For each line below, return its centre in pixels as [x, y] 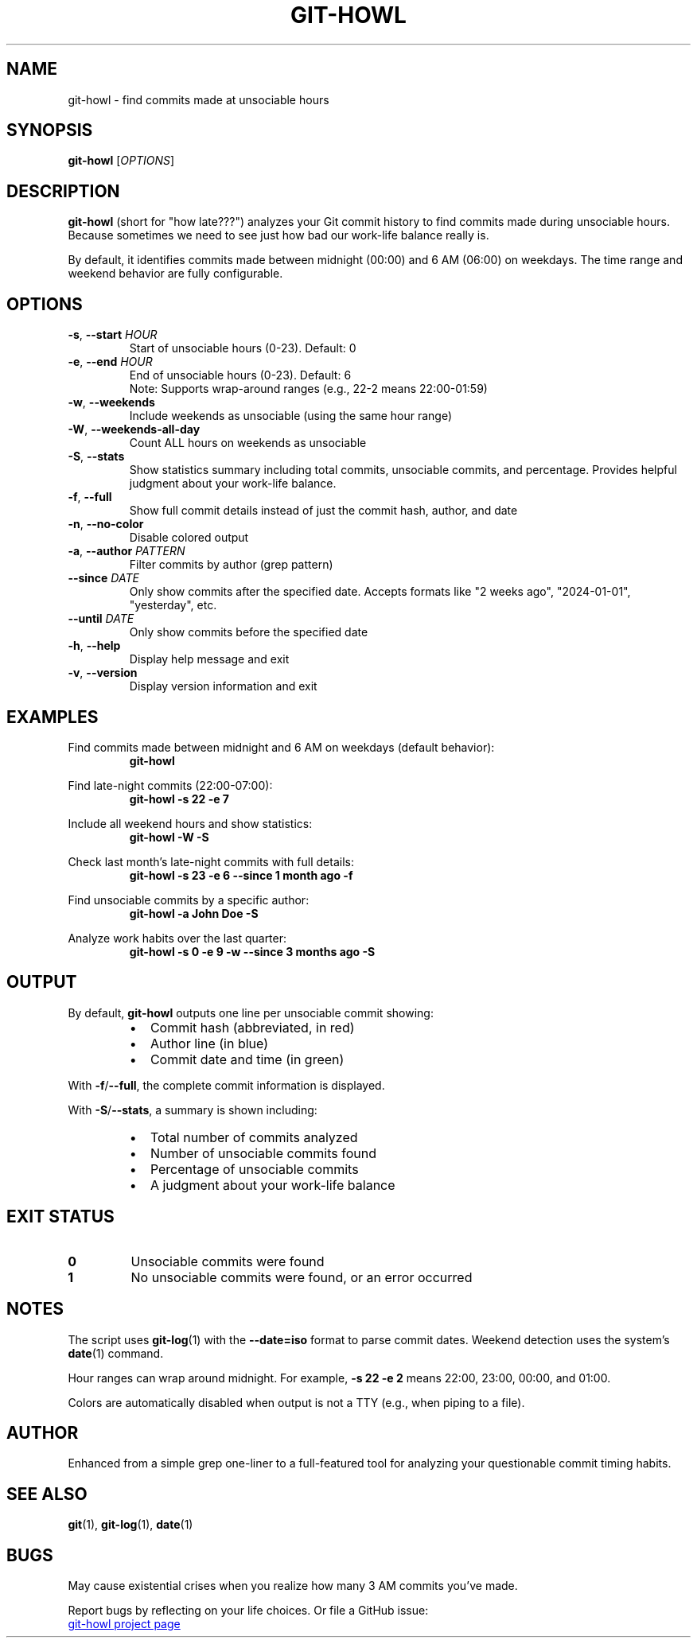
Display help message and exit [209, 659]
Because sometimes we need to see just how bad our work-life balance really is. [278, 235]
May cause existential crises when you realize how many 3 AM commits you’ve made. [293, 1586]
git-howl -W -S [169, 837]
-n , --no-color [106, 524]
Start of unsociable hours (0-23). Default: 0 [243, 348]
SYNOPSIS [50, 130]
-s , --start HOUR [113, 335]
